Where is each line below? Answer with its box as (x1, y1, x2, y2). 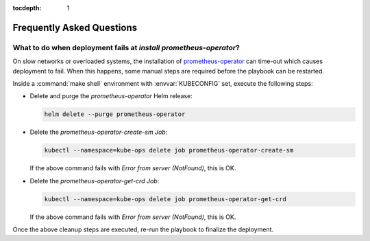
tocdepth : (12, 4, 42, 12)
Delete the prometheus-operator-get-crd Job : (29, 176, 160, 185)
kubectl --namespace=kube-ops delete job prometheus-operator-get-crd (44, 195, 287, 203)
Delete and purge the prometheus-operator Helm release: (29, 92, 193, 100)
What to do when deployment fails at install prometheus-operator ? (12, 43, 240, 52)
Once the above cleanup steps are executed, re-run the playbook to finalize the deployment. (12, 225, 274, 233)
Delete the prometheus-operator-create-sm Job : (29, 128, 168, 137)
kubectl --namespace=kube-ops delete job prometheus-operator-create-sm (44, 146, 294, 154)
